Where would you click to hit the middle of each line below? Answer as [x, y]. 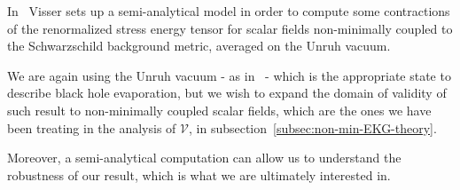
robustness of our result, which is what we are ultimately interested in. [199, 174]
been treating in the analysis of [92, 127]
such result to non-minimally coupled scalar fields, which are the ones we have [219, 110]
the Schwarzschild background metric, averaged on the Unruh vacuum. [199, 46]
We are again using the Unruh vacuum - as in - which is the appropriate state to [229, 75]
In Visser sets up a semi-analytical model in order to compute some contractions [229, 11]
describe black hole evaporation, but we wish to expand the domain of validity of [227, 93]
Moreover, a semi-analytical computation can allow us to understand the [204, 158]
